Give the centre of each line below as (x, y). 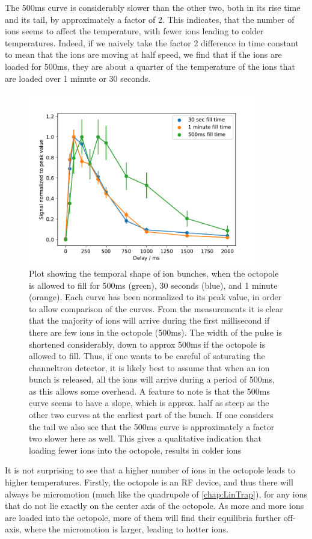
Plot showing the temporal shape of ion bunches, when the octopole (154, 273)
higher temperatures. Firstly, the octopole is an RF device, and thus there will (149, 482)
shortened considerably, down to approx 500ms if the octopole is (147, 344)
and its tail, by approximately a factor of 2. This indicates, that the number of (150, 19)
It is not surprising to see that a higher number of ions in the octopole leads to (150, 470)
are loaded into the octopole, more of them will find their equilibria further (143, 517)
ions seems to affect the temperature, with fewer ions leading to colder (134, 31)
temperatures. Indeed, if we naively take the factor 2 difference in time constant (152, 42)
